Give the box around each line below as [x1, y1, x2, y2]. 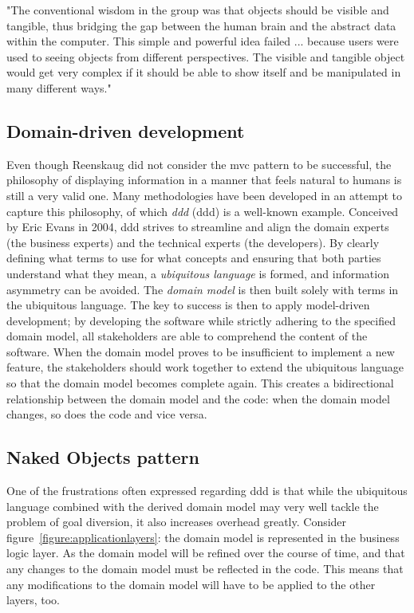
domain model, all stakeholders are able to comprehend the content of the [6, 328, 368, 344]
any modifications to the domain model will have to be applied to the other [6, 576, 376, 592]
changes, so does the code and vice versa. [6, 406, 207, 422]
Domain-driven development [6, 118, 245, 143]
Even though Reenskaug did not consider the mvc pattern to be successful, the [6, 155, 392, 172]
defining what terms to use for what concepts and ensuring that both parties [6, 250, 381, 266]
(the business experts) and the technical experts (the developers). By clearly [6, 234, 380, 250]
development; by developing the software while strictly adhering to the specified [6, 312, 396, 328]
